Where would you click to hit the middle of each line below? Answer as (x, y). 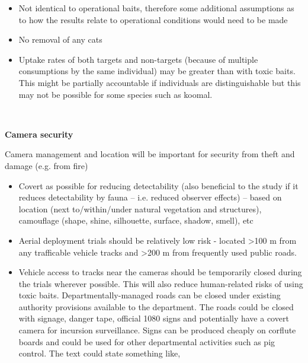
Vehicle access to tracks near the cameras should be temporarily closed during (160, 272)
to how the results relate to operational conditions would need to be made (153, 19)
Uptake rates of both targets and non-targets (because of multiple (138, 59)
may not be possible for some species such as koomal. (115, 94)
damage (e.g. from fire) (46, 165)
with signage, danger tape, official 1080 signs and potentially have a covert (154, 318)
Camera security (39, 134)
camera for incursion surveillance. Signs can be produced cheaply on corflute (157, 330)
